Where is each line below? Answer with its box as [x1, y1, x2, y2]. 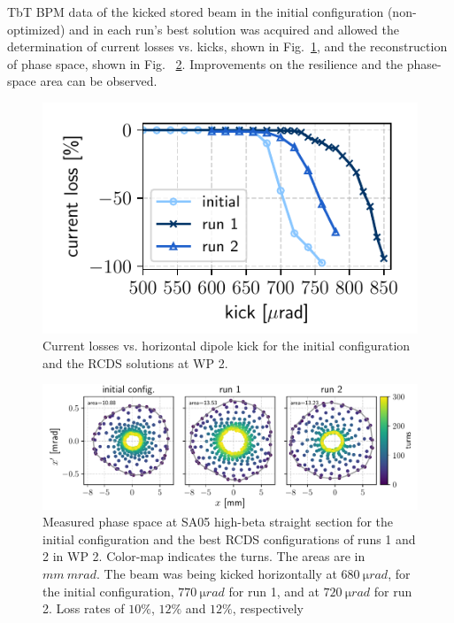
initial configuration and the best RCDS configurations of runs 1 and [42, 529, 416, 548]
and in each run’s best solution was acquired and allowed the [68, 19, 399, 38]
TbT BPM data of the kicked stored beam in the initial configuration [7, 3, 384, 20]
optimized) [7, 19, 65, 38]
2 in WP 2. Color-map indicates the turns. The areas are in [42, 547, 366, 565]
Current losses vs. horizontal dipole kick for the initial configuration [42, 336, 411, 355]
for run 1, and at [228, 581, 319, 600]
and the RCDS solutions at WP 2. [42, 353, 228, 372]
